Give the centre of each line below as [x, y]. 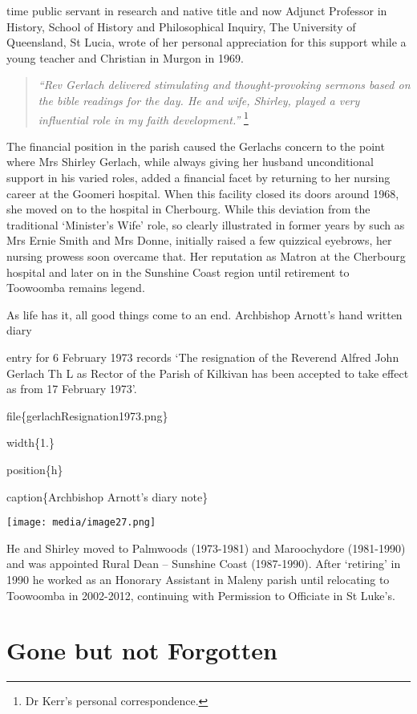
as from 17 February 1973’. [72, 389]
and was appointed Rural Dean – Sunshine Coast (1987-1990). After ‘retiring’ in [204, 564]
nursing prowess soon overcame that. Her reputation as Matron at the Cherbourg [206, 256]
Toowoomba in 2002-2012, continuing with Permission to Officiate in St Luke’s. [201, 595]
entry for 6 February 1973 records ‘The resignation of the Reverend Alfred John [203, 357]
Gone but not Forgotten [142, 650]
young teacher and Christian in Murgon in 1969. [125, 57]
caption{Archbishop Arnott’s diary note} [107, 496]
